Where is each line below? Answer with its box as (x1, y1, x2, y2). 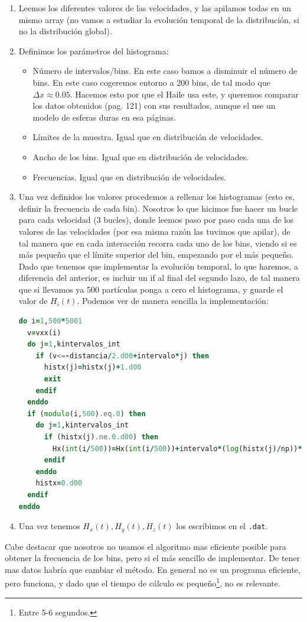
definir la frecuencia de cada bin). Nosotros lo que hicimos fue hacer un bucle (18, 202, 298, 214)
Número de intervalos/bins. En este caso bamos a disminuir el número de (32, 64, 298, 77)
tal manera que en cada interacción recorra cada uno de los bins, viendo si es (18, 237, 297, 249)
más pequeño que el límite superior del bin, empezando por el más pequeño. (18, 248, 294, 261)
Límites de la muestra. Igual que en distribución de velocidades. (32, 131, 263, 143)
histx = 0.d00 (35, 479, 83, 488)
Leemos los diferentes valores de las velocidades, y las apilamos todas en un (18, 2, 292, 14)
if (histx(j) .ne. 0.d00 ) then (44, 433, 159, 441)
